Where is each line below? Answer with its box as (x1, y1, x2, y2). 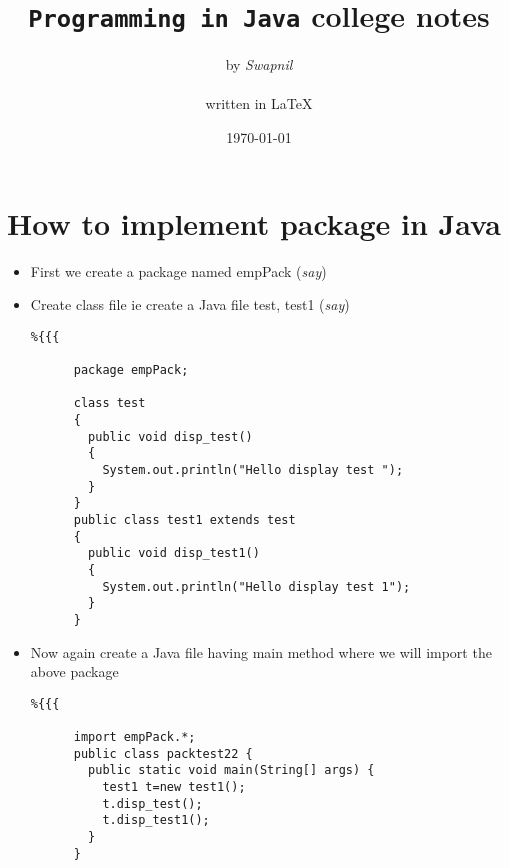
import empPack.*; (73, 730, 196, 745)
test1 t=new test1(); (102, 780, 246, 795)
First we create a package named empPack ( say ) (30, 260, 327, 281)
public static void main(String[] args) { (88, 763, 375, 778)
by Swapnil (225, 54, 293, 75)
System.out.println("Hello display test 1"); (102, 579, 411, 594)
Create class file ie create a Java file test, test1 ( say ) (30, 294, 350, 315)
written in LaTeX (205, 93, 313, 114)
